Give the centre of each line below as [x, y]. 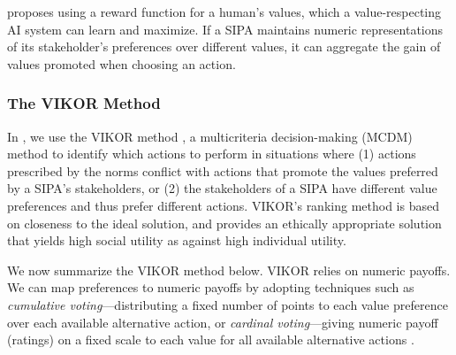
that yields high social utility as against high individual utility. [177, 240]
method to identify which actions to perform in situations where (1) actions [212, 154]
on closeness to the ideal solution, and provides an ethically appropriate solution [224, 223]
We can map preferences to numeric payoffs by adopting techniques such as [211, 287]
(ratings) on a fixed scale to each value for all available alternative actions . [211, 340]
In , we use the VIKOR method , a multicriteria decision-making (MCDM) [210, 136]
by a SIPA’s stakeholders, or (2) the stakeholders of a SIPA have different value [222, 188]
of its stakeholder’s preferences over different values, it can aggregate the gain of [224, 46]
